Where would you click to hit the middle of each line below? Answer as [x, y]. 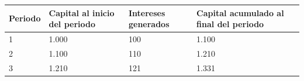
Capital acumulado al [240, 12]
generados [149, 24]
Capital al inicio [82, 12]
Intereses [147, 12]
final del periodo [230, 24]
